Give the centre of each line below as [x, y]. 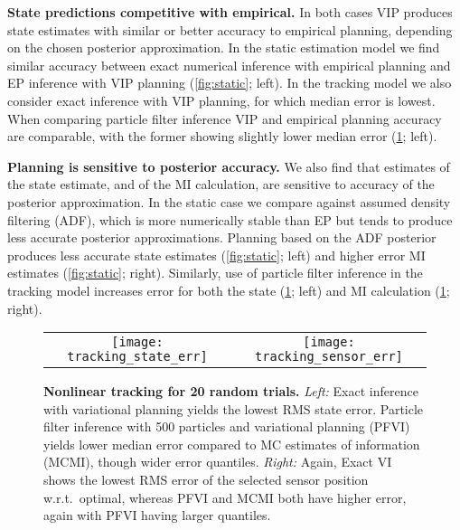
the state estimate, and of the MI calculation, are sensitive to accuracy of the [221, 184]
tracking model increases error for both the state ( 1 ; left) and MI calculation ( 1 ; [229, 290]
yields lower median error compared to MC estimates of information [232, 444]
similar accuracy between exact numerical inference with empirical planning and [229, 65]
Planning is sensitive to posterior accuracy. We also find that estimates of [229, 166]
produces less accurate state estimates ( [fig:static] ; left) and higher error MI [216, 255]
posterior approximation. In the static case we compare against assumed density [229, 201]
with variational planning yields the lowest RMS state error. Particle [234, 408]
